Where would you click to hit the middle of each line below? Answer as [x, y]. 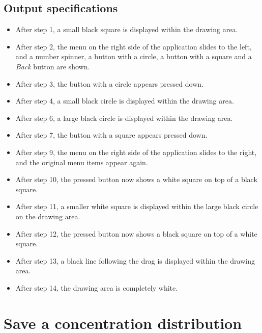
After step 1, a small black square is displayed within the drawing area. [127, 29]
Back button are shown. [53, 66]
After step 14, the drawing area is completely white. [97, 287]
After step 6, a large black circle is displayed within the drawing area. [124, 118]
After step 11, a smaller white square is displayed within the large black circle [137, 206]
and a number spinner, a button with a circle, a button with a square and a [134, 56]
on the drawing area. [48, 216]
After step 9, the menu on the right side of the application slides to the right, [136, 152]
